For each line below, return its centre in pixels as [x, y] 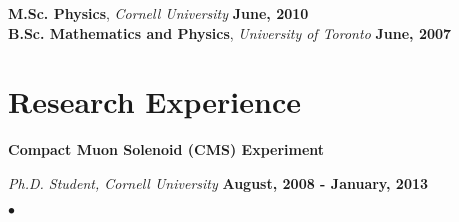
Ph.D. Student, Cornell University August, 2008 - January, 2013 [218, 182]
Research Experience [154, 101]
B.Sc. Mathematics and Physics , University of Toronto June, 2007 [230, 32]
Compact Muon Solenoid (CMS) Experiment [166, 149]
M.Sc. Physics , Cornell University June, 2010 [158, 13]
